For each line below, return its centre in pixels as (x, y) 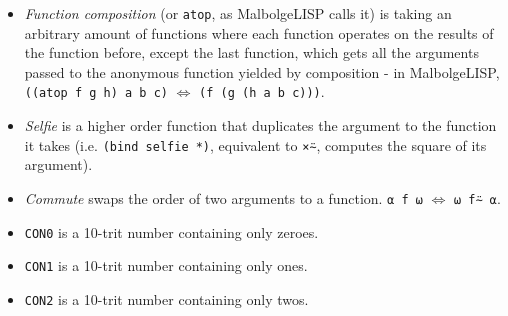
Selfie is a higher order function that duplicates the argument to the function (260, 125)
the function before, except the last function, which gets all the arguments (251, 52)
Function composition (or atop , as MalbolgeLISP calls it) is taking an (238, 13)
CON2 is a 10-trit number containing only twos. (166, 298)
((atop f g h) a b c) (96, 93)
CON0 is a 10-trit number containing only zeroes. (171, 231)
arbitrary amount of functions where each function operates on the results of (259, 32)
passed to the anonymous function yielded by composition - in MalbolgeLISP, (262, 71)
